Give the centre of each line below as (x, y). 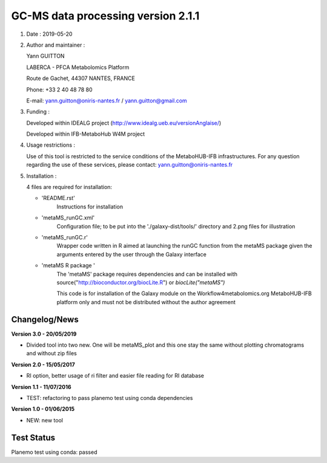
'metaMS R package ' (68, 265)
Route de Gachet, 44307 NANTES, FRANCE (81, 78)
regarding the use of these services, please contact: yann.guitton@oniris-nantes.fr (130, 165)
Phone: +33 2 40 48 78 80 (60, 89)
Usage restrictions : (51, 145)
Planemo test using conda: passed (54, 452)
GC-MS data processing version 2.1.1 (105, 16)
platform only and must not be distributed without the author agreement (146, 302)
